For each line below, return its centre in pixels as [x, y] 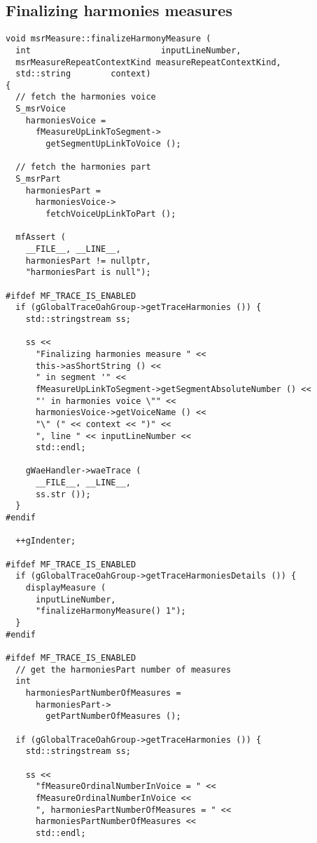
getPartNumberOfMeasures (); [113, 716]
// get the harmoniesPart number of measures [124, 669]
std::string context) [83, 74]
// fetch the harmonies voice [86, 97]
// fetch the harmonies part [83, 167]
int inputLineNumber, [128, 50]
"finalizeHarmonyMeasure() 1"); [111, 611]
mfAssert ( [41, 237]
